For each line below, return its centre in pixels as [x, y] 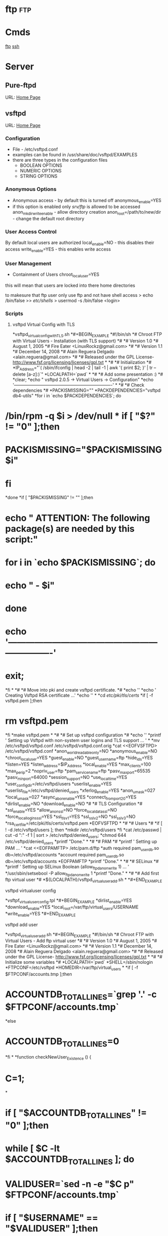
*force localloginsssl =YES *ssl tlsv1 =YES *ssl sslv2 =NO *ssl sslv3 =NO [70, 817]
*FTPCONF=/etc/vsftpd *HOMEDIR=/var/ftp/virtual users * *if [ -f [72, 968]
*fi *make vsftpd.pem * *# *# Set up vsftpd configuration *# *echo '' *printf [83, 735]
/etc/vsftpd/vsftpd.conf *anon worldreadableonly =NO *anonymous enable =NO [81, 752]
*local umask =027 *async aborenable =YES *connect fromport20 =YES [71, 797]
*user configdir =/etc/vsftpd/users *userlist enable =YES [58, 784]
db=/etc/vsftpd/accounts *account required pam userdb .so [65, 855]
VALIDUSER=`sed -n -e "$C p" [70, 1184]
